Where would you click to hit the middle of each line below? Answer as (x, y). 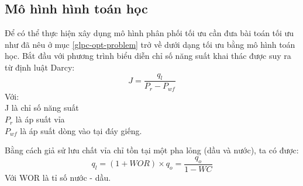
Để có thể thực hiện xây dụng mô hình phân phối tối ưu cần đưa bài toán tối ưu (149, 33)
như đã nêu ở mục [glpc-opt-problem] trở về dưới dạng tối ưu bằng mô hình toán (150, 44)
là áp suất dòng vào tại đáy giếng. (81, 130)
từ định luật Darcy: (40, 67)
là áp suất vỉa (40, 119)
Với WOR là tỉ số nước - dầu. (58, 177)
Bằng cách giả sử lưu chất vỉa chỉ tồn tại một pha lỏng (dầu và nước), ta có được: (152, 150)
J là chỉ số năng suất (42, 108)
